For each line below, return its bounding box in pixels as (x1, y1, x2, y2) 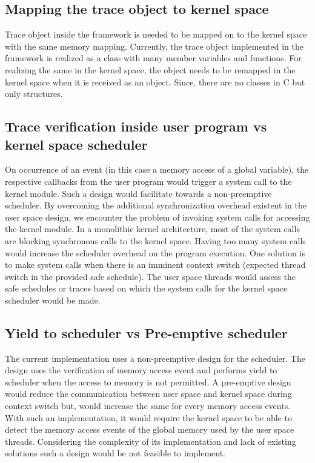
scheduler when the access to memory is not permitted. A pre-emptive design (5, 375, 291, 388)
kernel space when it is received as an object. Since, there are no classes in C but (5, 75, 305, 88)
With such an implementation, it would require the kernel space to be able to (5, 411, 292, 424)
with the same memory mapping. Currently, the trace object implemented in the (5, 39, 303, 52)
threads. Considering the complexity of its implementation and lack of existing (5, 435, 296, 447)
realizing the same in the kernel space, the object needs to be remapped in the (5, 63, 296, 76)
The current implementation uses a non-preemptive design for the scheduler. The (5, 351, 305, 364)
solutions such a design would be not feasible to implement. (5, 447, 225, 459)
